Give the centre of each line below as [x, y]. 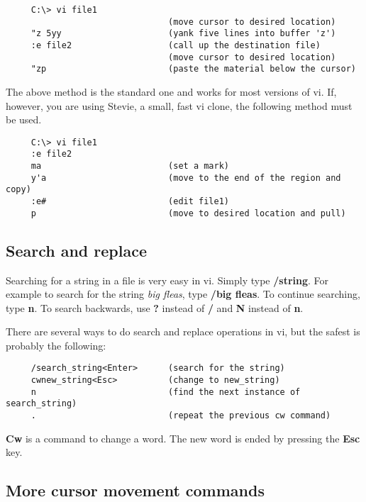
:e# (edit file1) [130, 201]
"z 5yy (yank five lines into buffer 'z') [183, 34]
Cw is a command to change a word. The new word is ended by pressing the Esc [183, 438]
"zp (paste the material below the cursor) [193, 69]
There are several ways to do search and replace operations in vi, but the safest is [183, 331]
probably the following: [56, 345]
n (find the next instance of [166, 392]
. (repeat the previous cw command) [181, 416]
